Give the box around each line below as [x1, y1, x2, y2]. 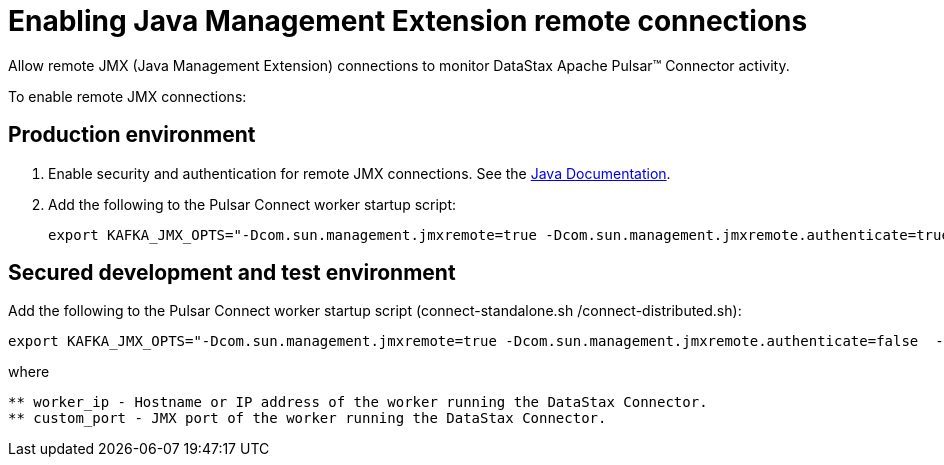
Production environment [8, 122, 256, 148]
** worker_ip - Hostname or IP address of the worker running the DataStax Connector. [8, 394, 708, 411]
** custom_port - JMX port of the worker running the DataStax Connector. [8, 410, 607, 427]
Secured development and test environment [8, 260, 456, 286]
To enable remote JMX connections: [8, 87, 247, 105]
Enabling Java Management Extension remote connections [8, 4, 808, 38]
